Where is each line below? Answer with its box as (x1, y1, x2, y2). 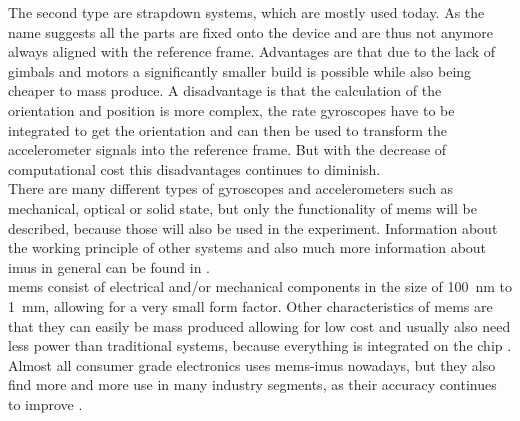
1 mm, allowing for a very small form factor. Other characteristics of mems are (8, 295, 493, 316)
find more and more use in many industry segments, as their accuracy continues (8, 374, 497, 395)
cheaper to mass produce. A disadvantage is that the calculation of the (8, 80, 442, 101)
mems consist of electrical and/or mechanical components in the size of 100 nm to (8, 276, 513, 297)
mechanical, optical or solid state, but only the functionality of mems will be (8, 197, 477, 218)
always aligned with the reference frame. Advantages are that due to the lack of (8, 41, 496, 62)
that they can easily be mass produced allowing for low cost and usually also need (8, 315, 511, 336)
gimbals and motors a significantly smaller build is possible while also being (8, 60, 472, 81)
